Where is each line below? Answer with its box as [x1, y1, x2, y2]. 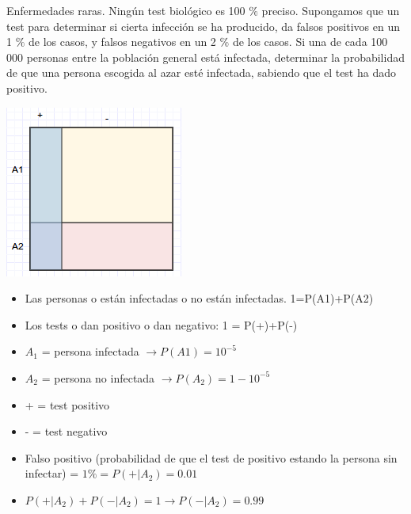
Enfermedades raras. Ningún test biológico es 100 [6, 2, 245, 18]
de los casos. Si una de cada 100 [232, 33, 388, 50]
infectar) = [25, 465, 79, 482]
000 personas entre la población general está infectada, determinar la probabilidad [6, 48, 405, 65]
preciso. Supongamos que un [261, 2, 400, 18]
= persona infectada [41, 343, 139, 360]
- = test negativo [25, 423, 108, 440]
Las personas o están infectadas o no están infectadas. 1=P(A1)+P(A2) [25, 290, 374, 306]
